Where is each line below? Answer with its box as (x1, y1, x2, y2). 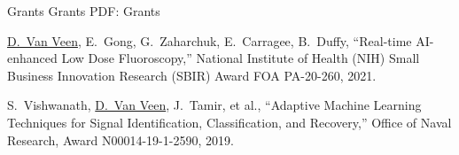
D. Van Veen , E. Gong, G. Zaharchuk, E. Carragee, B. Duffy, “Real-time (7, 31, 412, 50)
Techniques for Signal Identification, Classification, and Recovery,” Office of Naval (7, 112, 452, 131)
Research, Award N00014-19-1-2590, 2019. (7, 130, 234, 149)
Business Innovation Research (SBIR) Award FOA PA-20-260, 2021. (7, 66, 377, 84)
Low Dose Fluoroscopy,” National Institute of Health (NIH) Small (61, 49, 420, 67)
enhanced (7, 49, 58, 67)
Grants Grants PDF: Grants (7, 2, 160, 19)
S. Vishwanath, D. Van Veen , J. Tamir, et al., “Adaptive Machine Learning (7, 96, 422, 114)
